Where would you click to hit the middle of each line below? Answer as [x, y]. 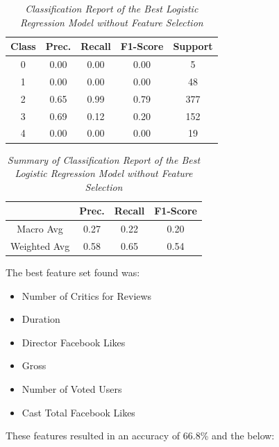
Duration [41, 319]
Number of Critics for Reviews [87, 295]
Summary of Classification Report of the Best [104, 159]
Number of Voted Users [72, 389]
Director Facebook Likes [74, 342]
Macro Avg [40, 229]
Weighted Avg [40, 245]
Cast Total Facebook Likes [78, 412]
